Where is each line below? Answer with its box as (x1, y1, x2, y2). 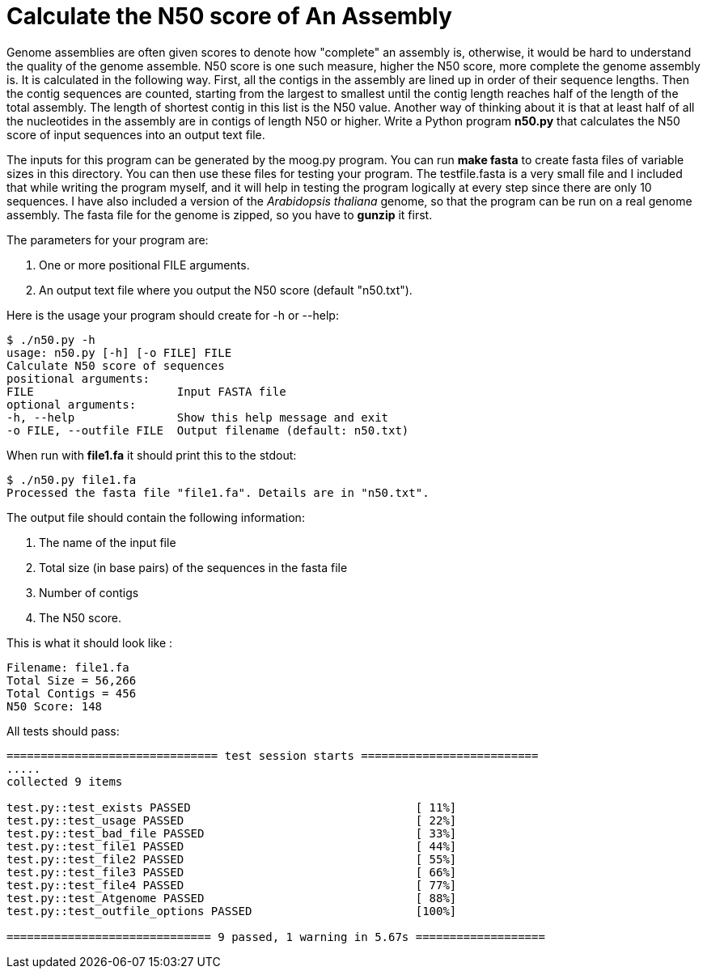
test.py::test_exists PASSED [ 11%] (6, 800, 457, 814)
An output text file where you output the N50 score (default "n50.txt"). (39, 282, 413, 297)
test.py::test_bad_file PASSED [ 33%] (6, 826, 457, 840)
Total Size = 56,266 (6, 673, 137, 687)
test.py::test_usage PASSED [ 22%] (6, 813, 457, 827)
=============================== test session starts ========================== (6, 748, 539, 762)
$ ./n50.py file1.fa (6, 473, 137, 486)
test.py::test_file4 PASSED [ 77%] (6, 878, 457, 892)
